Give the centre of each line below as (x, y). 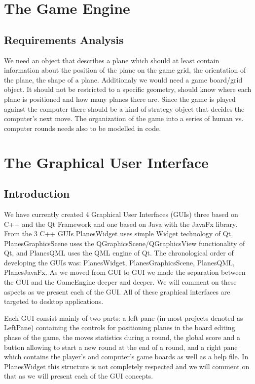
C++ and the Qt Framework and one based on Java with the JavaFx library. (121, 224)
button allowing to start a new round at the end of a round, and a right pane (121, 347)
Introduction (37, 193)
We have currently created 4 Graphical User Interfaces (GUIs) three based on (121, 214)
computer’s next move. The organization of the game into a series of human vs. (124, 118)
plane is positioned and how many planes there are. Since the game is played (120, 99)
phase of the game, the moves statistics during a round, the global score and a (122, 337)
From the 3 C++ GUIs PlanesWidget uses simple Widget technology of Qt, (119, 234)
